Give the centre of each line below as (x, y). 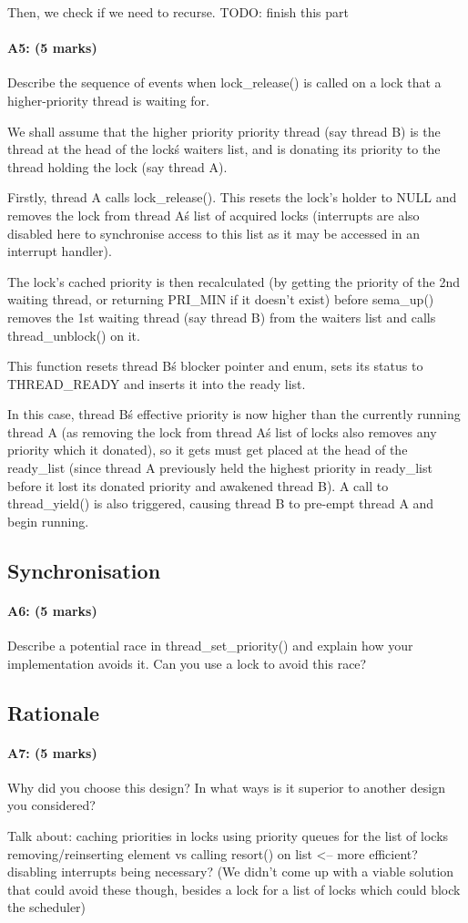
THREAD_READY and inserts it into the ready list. (157, 383)
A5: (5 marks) (52, 48)
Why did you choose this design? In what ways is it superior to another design (226, 787)
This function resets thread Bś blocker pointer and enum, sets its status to (215, 366)
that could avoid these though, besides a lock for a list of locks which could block (234, 889)
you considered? (51, 805)
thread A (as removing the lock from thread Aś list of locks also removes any (222, 431)
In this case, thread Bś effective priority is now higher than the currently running (234, 414)
